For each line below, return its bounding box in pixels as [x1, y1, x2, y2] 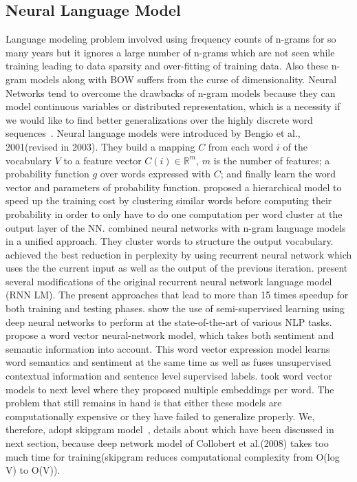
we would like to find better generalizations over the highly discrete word [6, 112, 313, 127]
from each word [208, 139, 274, 153]
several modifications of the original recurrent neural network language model [6, 274, 332, 288]
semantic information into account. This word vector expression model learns [6, 341, 330, 355]
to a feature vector [63, 153, 142, 167]
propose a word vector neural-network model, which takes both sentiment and [6, 328, 334, 342]
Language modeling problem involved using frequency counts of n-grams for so [6, 32, 336, 46]
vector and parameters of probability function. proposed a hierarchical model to [6, 179, 342, 194]
